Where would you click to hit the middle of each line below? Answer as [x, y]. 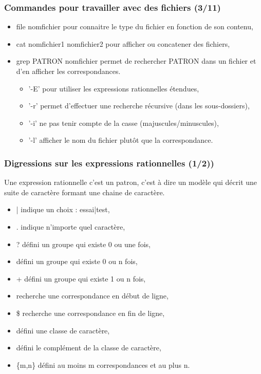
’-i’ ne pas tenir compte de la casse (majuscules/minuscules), [124, 123]
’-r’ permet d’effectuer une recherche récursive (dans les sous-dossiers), [139, 106]
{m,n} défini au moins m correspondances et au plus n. [103, 364]
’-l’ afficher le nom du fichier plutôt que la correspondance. [121, 140]
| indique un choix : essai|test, [63, 209]
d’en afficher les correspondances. [68, 71]
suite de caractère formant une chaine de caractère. [85, 192]
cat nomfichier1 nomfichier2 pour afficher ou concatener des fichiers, [123, 43]
